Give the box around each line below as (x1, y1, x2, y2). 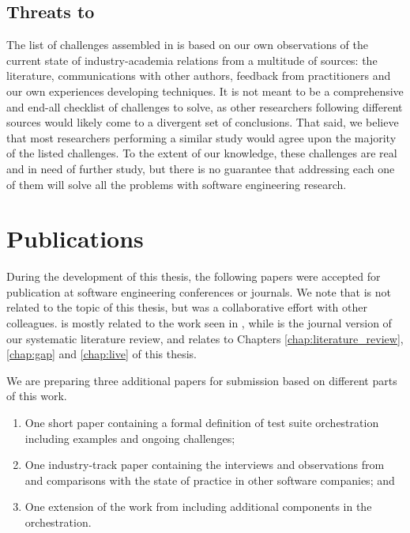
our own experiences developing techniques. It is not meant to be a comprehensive (6, 82, 404, 99)
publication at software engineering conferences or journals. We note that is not (6, 283, 392, 300)
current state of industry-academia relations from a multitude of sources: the (6, 51, 378, 68)
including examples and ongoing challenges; (24, 429, 235, 446)
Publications (6, 222, 144, 255)
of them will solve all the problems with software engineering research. (6, 176, 347, 192)
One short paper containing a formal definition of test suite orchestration (24, 414, 379, 431)
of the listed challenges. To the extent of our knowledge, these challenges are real (6, 145, 397, 161)
